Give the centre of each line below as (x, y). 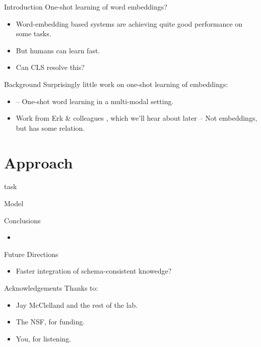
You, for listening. (44, 338)
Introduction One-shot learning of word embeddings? (86, 7)
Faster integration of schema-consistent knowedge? (94, 271)
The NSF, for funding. (50, 322)
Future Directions (31, 254)
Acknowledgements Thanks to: (51, 288)
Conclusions (22, 220)
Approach (39, 162)
